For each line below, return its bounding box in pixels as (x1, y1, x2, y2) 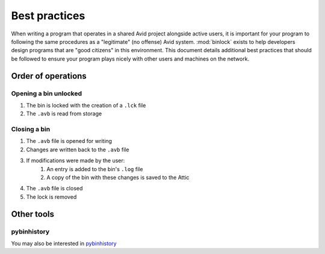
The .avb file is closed (26, 185, 83, 192)
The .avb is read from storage (26, 110, 102, 117)
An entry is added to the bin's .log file (46, 165, 143, 172)
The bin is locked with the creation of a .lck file (26, 101, 146, 109)
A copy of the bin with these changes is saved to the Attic (46, 174, 190, 181)
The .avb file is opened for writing (26, 138, 113, 145)
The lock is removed (26, 193, 77, 201)
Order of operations (11, 71, 87, 81)
